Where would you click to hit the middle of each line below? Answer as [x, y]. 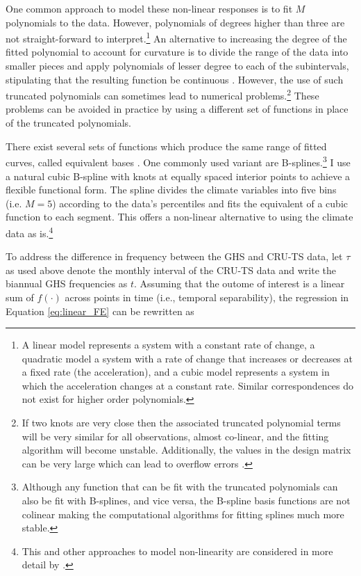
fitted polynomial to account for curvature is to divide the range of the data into [177, 52]
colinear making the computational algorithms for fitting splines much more [183, 514]
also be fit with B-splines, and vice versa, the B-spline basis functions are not [186, 501]
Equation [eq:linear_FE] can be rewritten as [100, 311]
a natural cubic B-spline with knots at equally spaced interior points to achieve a [178, 176]
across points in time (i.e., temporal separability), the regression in [207, 297]
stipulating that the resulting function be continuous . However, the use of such [175, 79]
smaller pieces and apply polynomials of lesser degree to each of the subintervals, [177, 66]
